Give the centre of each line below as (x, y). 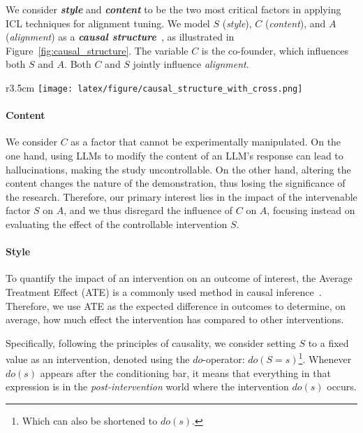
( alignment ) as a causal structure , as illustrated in (120, 37)
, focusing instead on (311, 210)
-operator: (224, 359)
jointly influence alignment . (191, 64)
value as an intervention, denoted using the (98, 359)
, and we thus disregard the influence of (148, 210)
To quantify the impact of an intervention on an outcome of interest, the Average (179, 278)
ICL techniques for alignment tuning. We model (108, 23)
